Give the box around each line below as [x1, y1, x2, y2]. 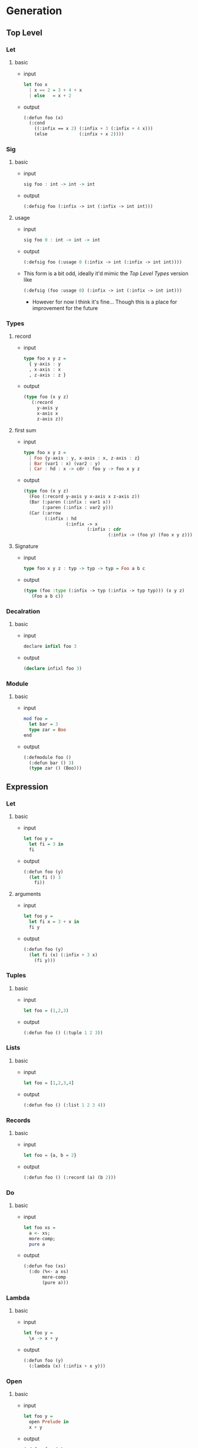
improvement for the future [32, 304, 98, 311]
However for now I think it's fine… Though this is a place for [32, 298, 177, 305]
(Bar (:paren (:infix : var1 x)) [28, 499, 111, 506]
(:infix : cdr [87, 527, 122, 533]
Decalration [6, 607, 40, 615]
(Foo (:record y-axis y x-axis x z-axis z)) [28, 494, 140, 500]
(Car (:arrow [28, 510, 61, 516]
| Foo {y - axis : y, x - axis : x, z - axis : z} [28, 455, 140, 461]
